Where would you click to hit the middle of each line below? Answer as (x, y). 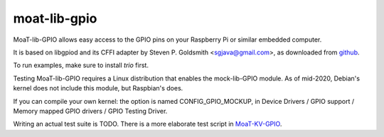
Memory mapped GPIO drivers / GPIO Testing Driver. (90, 111)
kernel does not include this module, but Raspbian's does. (98, 88)
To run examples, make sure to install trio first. (81, 65)
